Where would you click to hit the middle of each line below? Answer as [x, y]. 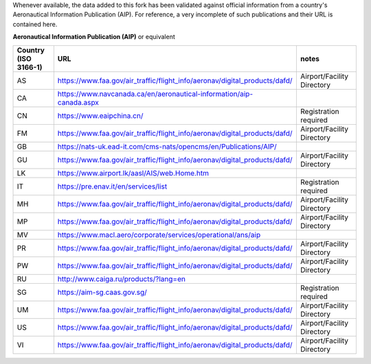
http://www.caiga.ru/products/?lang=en [121, 279]
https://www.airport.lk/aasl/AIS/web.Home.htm [133, 173]
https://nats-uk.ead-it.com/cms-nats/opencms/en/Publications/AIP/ [167, 146]
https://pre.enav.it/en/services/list [112, 186]
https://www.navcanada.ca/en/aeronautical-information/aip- [155, 94]
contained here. [35, 24]
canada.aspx [78, 102]
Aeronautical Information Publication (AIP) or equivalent [94, 37]
